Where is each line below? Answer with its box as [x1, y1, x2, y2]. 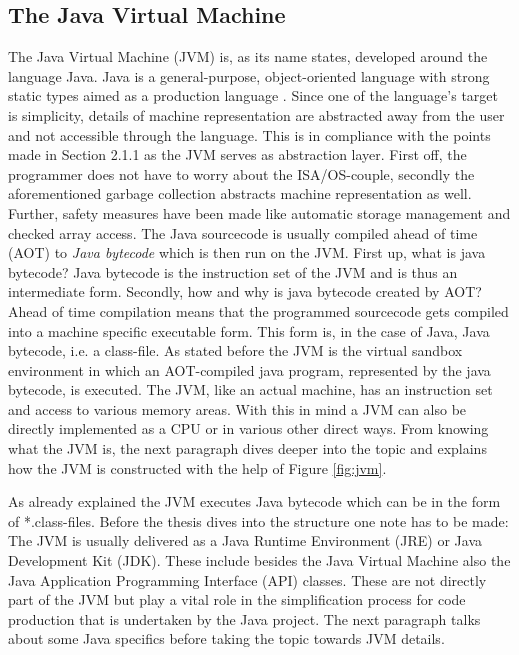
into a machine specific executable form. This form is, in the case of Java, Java [8, 320, 490, 341]
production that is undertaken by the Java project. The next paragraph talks [8, 608, 481, 629]
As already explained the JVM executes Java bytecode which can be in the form [8, 491, 501, 512]
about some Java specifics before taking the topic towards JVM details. [8, 628, 445, 649]
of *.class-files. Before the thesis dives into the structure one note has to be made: [8, 510, 509, 531]
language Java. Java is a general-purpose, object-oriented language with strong [8, 65, 490, 86]
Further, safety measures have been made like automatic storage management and [8, 202, 511, 223]
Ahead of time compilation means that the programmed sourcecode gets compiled [8, 300, 509, 321]
